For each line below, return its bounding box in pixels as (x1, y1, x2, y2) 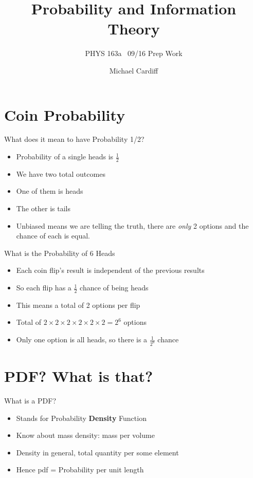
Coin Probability (4, 104, 125, 125)
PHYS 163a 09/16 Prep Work (85, 48, 183, 59)
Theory (107, 18, 160, 39)
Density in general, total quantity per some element (16, 447, 179, 457)
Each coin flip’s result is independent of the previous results (16, 265, 205, 275)
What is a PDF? (4, 395, 56, 406)
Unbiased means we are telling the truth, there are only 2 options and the (16, 220, 249, 231)
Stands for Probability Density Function (16, 412, 147, 423)
